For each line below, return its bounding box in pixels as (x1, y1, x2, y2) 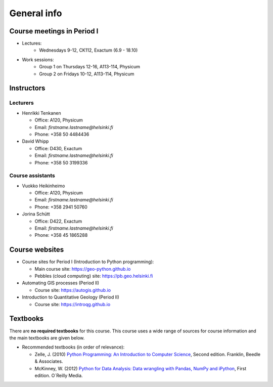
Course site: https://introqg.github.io (34, 301, 111, 307)
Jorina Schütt (22, 211, 50, 217)
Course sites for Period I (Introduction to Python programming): (22, 259, 154, 265)
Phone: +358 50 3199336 (34, 159, 88, 165)
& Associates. (34, 358, 63, 364)
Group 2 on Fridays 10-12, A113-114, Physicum (39, 71, 134, 77)
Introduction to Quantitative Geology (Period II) (22, 294, 120, 300)
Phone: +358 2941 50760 (34, 204, 88, 210)
